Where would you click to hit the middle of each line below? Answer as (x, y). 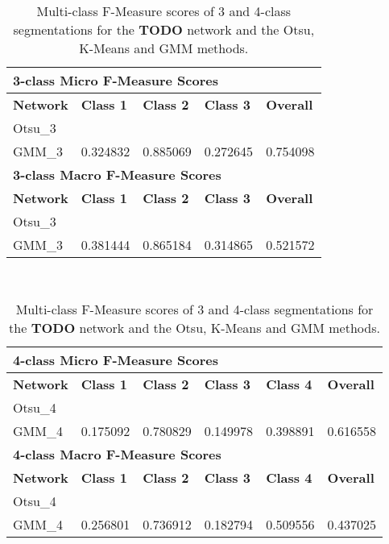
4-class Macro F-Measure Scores (117, 454)
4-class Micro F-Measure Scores (116, 359)
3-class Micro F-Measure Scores (116, 80)
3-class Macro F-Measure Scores (117, 174)
